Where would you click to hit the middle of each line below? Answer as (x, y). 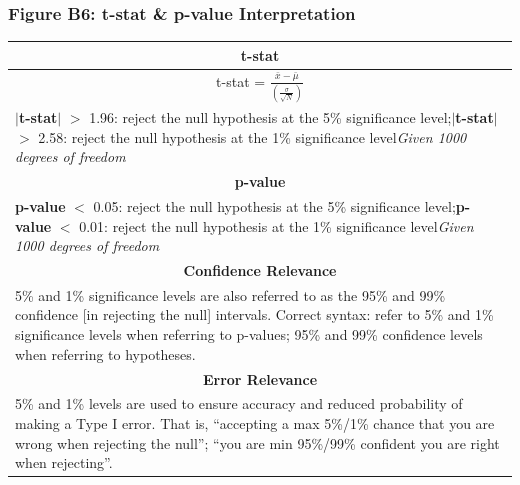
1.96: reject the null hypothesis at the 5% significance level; (270, 117)
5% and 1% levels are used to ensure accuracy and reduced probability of (239, 403)
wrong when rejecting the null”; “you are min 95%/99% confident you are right (257, 442)
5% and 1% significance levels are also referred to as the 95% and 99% (230, 294)
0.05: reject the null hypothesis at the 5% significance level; (274, 206)
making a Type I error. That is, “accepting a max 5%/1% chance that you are (255, 422)
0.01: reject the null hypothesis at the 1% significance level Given (276, 225)
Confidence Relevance (260, 270)
